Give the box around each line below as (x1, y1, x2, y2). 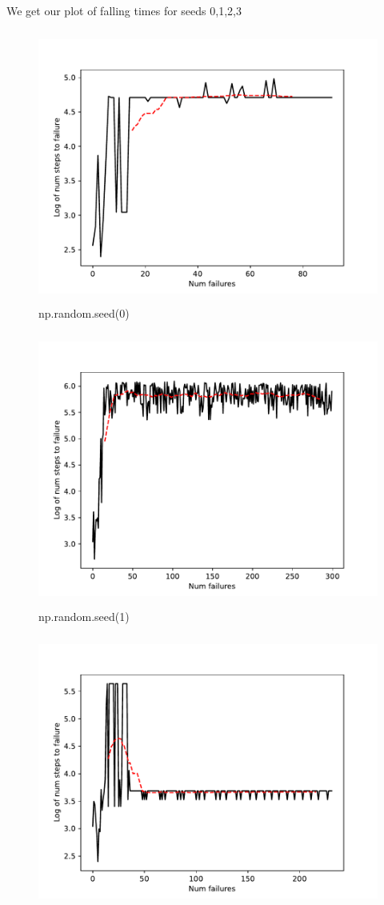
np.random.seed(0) (38, 305, 130, 322)
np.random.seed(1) (38, 607, 130, 624)
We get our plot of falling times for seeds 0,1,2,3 (6, 2, 242, 18)
